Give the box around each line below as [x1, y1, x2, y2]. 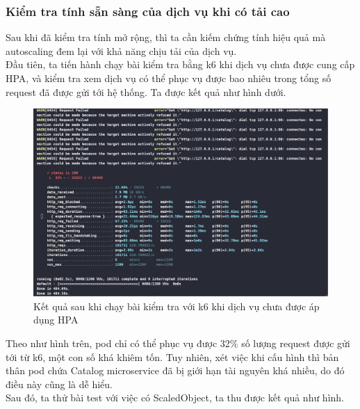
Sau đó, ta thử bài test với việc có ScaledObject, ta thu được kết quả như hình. [6, 390, 345, 405]
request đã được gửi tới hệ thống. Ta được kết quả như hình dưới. [6, 84, 286, 99]
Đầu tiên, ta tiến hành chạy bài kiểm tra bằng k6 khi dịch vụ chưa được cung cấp [6, 57, 355, 72]
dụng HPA [33, 312, 79, 327]
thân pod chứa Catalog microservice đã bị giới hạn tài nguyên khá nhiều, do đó [6, 363, 345, 378]
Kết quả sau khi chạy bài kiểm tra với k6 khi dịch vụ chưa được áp [33, 298, 320, 313]
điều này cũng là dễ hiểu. [6, 376, 113, 391]
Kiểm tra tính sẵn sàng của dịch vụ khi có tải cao [6, 2, 290, 19]
